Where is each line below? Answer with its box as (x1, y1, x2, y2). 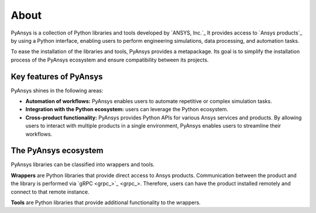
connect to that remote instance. (11, 188, 90, 195)
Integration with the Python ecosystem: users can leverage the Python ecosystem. (25, 106, 228, 113)
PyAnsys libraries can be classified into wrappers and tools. (11, 161, 155, 168)
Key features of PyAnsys (11, 71, 103, 81)
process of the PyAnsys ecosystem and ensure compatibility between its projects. (11, 56, 209, 63)
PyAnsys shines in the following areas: (11, 87, 104, 94)
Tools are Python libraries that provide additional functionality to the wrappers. (11, 199, 201, 206)
